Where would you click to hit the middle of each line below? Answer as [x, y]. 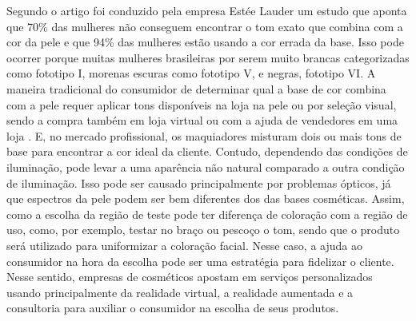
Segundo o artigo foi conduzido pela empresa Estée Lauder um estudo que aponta [207, 10]
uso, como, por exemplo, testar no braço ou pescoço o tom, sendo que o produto [203, 230]
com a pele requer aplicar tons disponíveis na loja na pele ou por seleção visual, [202, 104]
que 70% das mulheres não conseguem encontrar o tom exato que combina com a [205, 26]
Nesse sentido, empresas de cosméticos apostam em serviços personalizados [190, 277]
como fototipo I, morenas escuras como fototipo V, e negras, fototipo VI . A [191, 73]
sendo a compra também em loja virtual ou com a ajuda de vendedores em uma [202, 120]
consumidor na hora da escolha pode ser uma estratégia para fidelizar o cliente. [200, 261]
